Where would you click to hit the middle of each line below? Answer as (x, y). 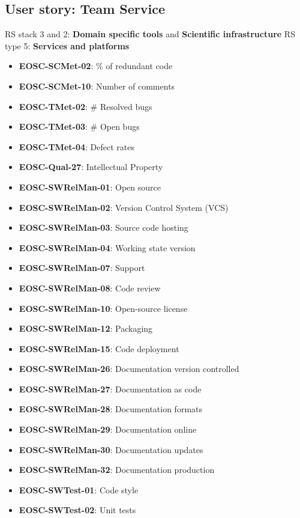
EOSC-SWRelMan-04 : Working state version (107, 247)
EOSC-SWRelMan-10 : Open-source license (103, 308)
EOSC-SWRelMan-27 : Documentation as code (110, 388)
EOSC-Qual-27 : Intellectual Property (91, 167)
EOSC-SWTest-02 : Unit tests (77, 510)
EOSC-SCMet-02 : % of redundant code (96, 66)
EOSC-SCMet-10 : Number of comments (97, 86)
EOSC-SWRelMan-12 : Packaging (86, 328)
